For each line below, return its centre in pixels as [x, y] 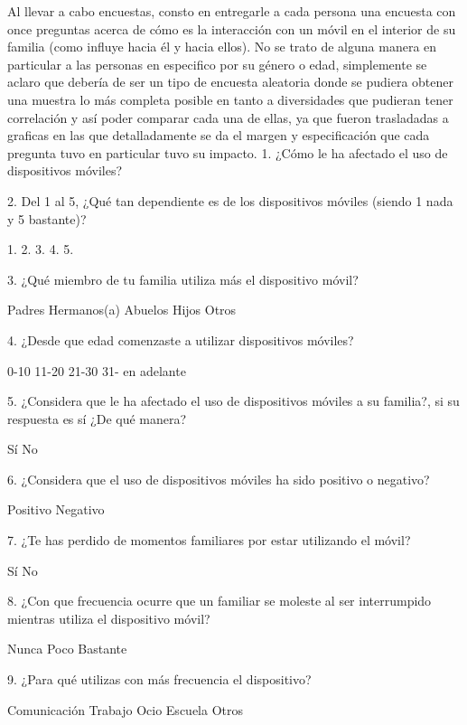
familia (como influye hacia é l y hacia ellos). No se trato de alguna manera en [222, 47]
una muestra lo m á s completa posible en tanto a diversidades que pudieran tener [230, 99]
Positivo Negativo [56, 509]
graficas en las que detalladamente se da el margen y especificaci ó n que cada [219, 135]
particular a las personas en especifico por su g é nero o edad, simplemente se [217, 64]
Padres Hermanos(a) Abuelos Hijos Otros [122, 310]
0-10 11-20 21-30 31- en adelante [97, 370]
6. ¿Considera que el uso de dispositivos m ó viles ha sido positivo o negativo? [219, 479]
